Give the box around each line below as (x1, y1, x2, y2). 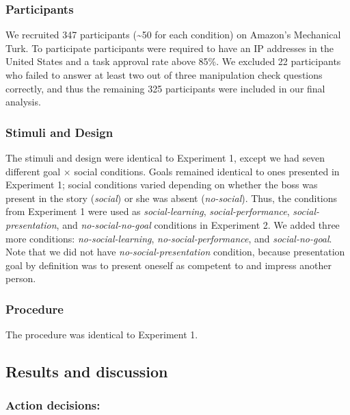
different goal (5, 164, 61, 178)
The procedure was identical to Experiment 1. (5, 327, 198, 342)
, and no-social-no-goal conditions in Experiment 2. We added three (56, 217, 340, 231)
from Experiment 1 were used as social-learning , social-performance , (5, 204, 290, 218)
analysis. (5, 95, 41, 109)
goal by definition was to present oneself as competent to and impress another (5, 257, 332, 272)
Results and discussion (5, 361, 168, 382)
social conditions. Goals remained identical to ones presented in (74, 164, 340, 178)
